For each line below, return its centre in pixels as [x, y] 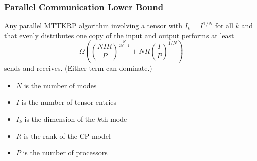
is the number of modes [60, 85]
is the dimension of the [60, 118]
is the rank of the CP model [67, 136]
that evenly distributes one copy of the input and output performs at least [119, 35]
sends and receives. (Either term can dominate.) [78, 68]
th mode [114, 118]
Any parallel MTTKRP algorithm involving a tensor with [93, 25]
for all [224, 25]
